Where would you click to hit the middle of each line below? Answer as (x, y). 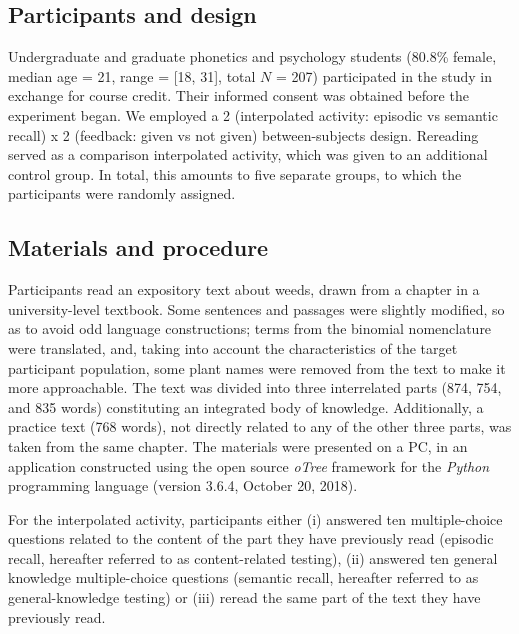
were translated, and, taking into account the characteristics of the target (233, 347)
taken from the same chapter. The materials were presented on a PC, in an (238, 445)
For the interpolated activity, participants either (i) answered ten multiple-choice (255, 518)
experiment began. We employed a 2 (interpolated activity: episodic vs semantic (253, 114)
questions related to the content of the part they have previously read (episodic (251, 538)
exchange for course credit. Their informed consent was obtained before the (238, 95)
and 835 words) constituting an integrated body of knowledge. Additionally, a (246, 406)
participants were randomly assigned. (122, 193)
